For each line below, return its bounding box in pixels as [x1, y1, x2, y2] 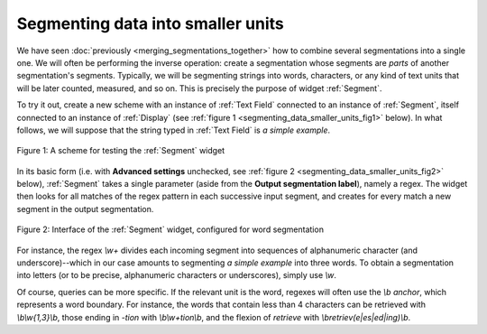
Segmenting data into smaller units [16, 14, 284, 33]
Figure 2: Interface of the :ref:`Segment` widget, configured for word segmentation [16, 224, 325, 235]
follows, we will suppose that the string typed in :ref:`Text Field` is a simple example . [16, 125, 331, 135]
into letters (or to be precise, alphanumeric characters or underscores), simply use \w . [16, 270, 337, 281]
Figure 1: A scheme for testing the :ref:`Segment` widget [16, 145, 225, 156]
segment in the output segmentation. [16, 203, 154, 214]
